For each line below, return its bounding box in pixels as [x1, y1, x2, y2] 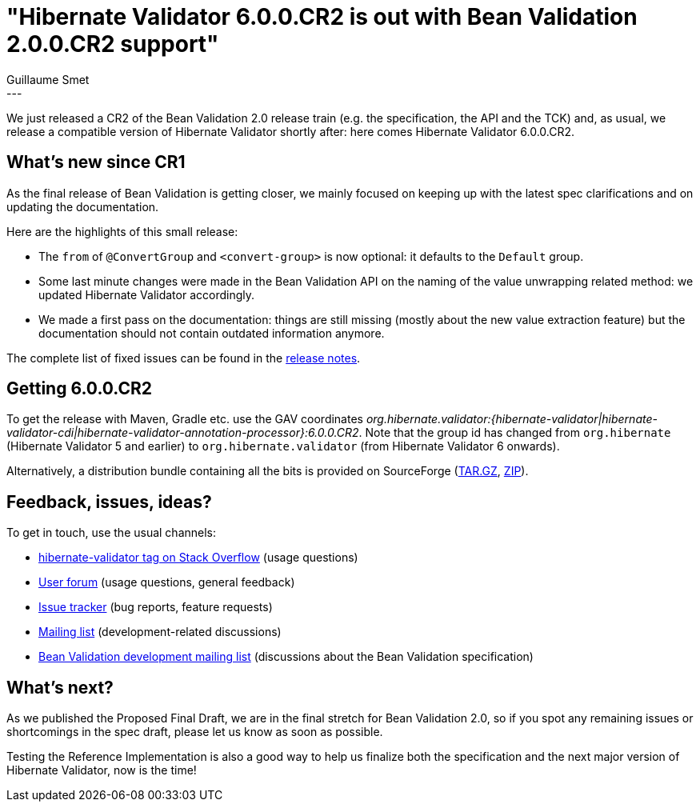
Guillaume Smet [6, 72, 90, 86]
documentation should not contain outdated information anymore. [38, 326, 385, 340]
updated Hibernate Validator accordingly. [38, 287, 255, 302]
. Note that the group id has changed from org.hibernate [358, 426, 671, 440]
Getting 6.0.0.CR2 [6, 378, 152, 399]
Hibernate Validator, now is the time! [6, 763, 197, 778]
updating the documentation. [6, 199, 159, 214]
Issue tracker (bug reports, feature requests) [38, 600, 273, 614]
